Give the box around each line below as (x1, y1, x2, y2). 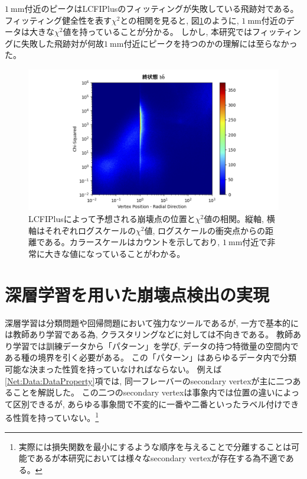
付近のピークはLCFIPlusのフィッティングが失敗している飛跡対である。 (24, 2, 299, 14)
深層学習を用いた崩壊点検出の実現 (5, 282, 270, 306)
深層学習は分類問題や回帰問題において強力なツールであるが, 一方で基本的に (5, 316, 299, 329)
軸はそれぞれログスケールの (28, 224, 136, 236)
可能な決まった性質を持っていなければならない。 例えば (5, 362, 222, 375)
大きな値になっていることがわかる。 (44, 247, 185, 259)
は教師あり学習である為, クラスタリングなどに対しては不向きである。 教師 (5, 328, 293, 340)
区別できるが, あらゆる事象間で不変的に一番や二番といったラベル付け (12, 397, 283, 410)
